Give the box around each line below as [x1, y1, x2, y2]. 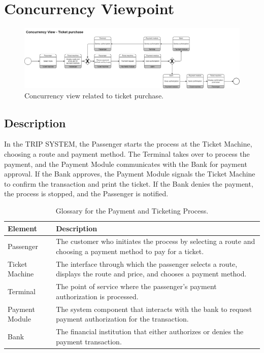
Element [8, 223, 37, 233]
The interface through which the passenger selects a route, [56, 258, 238, 269]
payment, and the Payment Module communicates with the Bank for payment [4, 158, 247, 169]
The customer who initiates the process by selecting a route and [56, 236, 255, 246]
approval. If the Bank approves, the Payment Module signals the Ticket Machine [4, 168, 255, 179]
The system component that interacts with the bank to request [56, 303, 252, 314]
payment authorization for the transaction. [56, 313, 189, 324]
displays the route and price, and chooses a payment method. [56, 268, 247, 279]
